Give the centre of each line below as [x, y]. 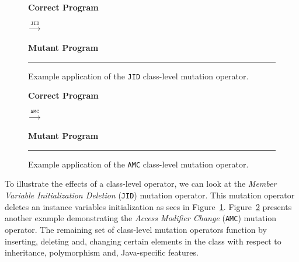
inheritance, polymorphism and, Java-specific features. [102, 252]
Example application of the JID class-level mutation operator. [138, 76]
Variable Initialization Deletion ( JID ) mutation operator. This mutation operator [150, 195]
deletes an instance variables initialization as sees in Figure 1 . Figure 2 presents [148, 206]
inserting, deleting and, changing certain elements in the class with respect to [143, 241]
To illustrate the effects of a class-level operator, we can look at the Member [141, 184]
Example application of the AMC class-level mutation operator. [138, 164]
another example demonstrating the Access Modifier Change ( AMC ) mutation [141, 218]
